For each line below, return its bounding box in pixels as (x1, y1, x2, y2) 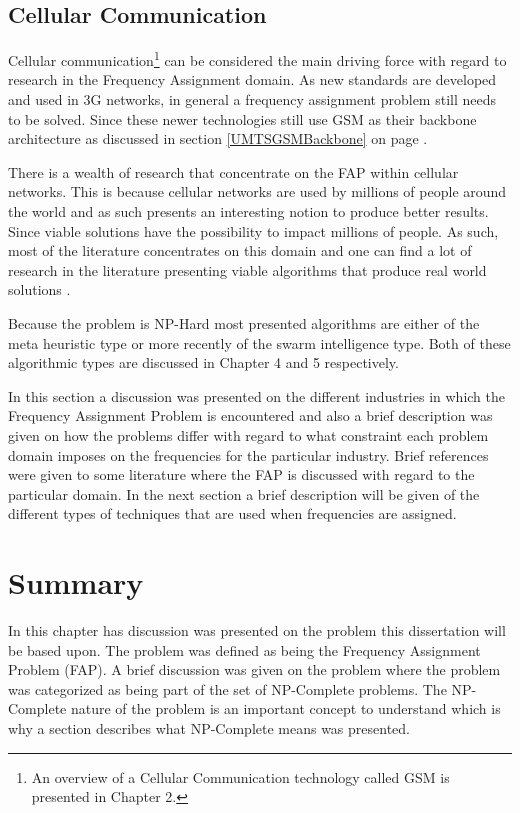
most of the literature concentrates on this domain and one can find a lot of (8, 240, 472, 261)
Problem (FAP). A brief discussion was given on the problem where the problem (8, 659, 501, 680)
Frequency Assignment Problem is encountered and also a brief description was (8, 405, 493, 426)
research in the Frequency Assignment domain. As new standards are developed (8, 69, 497, 90)
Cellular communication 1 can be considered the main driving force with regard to (8, 47, 507, 70)
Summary (8, 562, 144, 603)
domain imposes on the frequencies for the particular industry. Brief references (8, 444, 489, 465)
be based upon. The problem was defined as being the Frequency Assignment (8, 639, 481, 660)
